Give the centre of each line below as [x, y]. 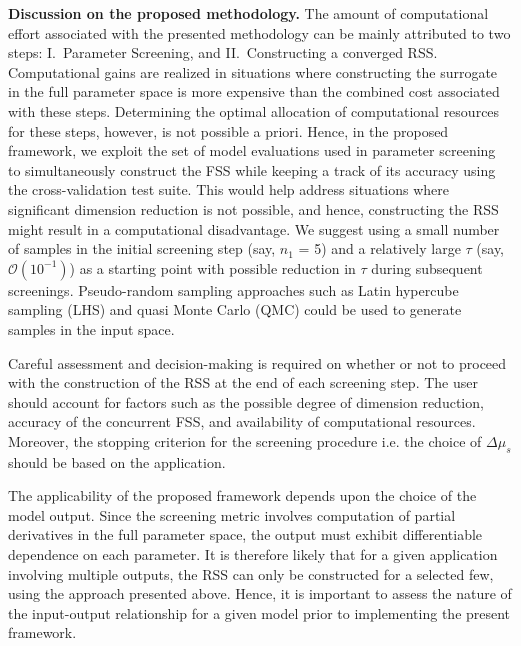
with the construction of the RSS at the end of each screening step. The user [243, 382]
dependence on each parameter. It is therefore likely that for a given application [253, 554]
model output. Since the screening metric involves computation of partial [232, 514]
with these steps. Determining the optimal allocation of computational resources [254, 110]
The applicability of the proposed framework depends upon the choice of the [242, 495]
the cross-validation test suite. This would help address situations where [229, 189]
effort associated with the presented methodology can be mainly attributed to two [259, 32]
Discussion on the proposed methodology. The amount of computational [248, 13]
